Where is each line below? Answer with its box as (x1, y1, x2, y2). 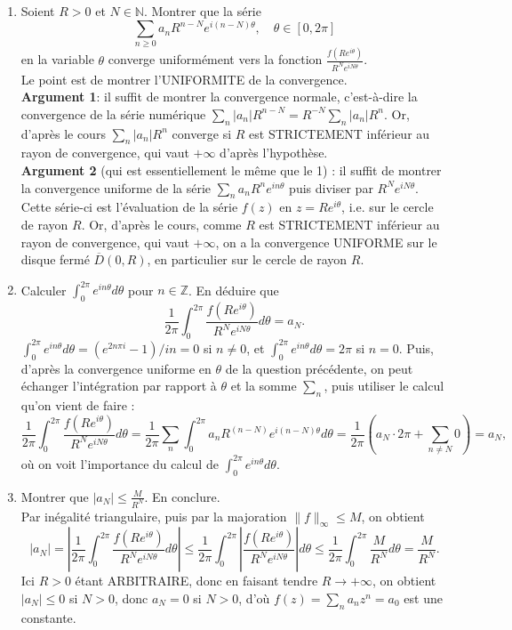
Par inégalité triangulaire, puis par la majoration (20, 506, 287, 525)
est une (404, 588, 443, 607)
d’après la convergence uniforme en (20, 359, 212, 377)
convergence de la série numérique (20, 104, 206, 123)
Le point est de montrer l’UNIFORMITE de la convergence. (20, 69, 348, 88)
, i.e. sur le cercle (341, 198, 434, 216)
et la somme (230, 376, 297, 395)
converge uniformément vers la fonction (108, 50, 323, 69)
